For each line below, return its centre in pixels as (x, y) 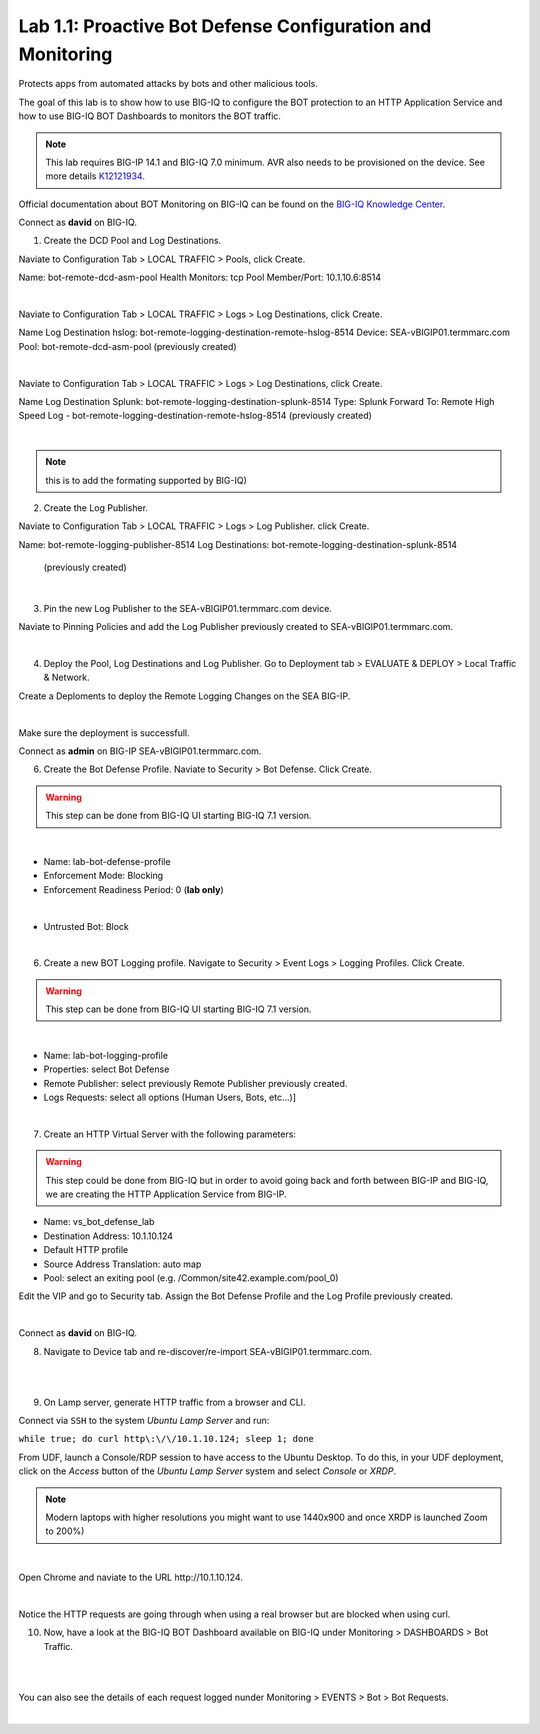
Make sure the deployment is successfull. (104, 732)
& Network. (66, 677)
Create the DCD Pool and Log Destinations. (132, 241)
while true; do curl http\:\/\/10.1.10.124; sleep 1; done (166, 1439)
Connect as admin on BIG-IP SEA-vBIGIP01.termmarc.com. (140, 751)
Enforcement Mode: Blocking (103, 876)
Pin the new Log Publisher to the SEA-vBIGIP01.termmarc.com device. (187, 608)
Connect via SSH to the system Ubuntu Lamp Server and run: (144, 1421)
